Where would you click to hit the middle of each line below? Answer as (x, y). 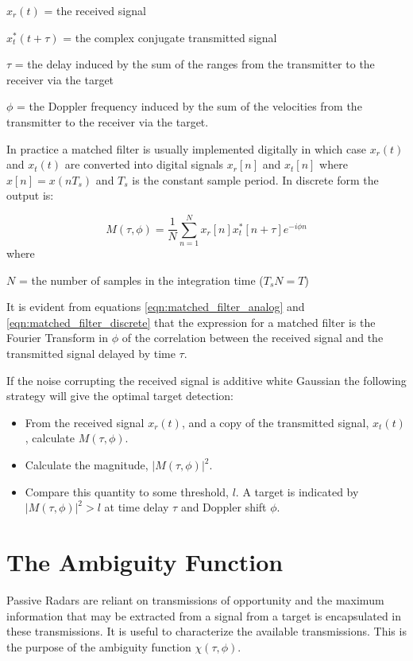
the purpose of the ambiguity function (99, 646)
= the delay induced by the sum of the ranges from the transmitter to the (195, 64)
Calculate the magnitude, (87, 465)
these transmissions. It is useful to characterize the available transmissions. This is (206, 631)
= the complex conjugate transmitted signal (170, 37)
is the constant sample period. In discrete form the (255, 179)
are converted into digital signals (144, 164)
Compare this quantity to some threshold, (127, 491)
